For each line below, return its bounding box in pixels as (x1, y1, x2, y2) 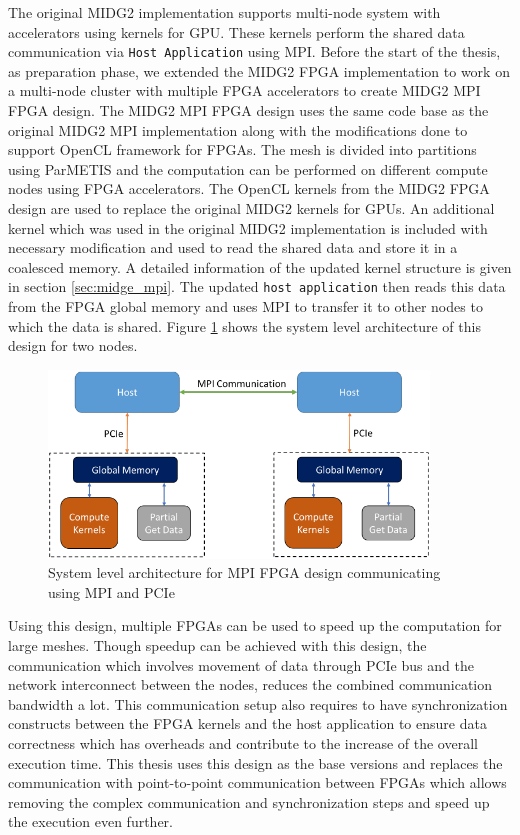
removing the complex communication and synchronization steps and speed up (8, 791, 490, 812)
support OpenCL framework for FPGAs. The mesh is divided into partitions (8, 139, 477, 160)
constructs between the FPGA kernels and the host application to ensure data (8, 713, 487, 734)
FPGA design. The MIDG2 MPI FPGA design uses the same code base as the (8, 100, 489, 121)
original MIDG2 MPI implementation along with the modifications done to (8, 119, 468, 140)
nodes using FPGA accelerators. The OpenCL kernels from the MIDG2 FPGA (8, 178, 490, 199)
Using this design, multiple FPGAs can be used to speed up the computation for (8, 615, 502, 636)
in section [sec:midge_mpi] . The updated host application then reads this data (8, 276, 506, 297)
